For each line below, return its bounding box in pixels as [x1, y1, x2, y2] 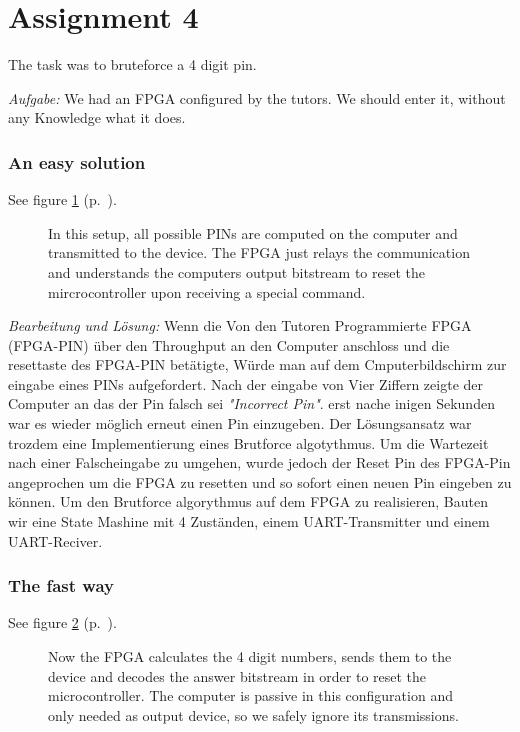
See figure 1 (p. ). [8, 189, 117, 210]
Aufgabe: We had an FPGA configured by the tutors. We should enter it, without [8, 87, 506, 108]
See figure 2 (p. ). [8, 612, 117, 633]
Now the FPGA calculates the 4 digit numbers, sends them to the [48, 646, 452, 667]
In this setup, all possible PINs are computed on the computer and [48, 222, 458, 243]
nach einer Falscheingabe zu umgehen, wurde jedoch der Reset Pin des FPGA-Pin [8, 452, 511, 473]
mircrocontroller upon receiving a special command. [48, 281, 366, 302]
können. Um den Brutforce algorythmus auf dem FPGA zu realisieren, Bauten [8, 491, 488, 512]
